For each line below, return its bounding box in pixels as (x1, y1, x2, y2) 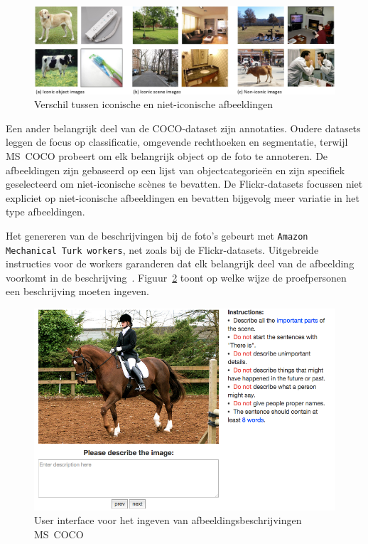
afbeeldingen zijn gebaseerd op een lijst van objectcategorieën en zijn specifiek (6, 162, 345, 177)
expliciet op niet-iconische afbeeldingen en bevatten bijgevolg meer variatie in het (6, 190, 359, 205)
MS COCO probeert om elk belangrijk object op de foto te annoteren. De (6, 149, 328, 163)
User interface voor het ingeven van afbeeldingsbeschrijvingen (34, 513, 302, 528)
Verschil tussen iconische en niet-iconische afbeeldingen (34, 97, 274, 112)
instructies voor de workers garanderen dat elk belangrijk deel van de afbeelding (6, 256, 355, 271)
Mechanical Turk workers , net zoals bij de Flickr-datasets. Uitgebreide (6, 242, 319, 257)
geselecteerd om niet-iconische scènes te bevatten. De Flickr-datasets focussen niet (6, 176, 363, 191)
